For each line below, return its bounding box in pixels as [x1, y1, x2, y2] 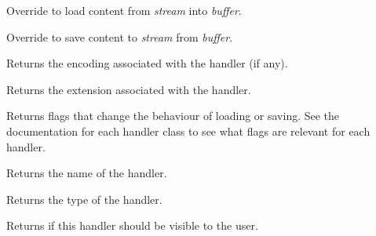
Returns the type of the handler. [6, 191, 162, 207]
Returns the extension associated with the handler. [6, 81, 251, 97]
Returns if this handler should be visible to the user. [6, 217, 258, 234]
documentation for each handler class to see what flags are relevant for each [6, 122, 371, 139]
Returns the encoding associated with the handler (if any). [6, 55, 288, 71]
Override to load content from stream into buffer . [6, 2, 242, 18]
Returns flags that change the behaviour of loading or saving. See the [6, 107, 340, 124]
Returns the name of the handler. [6, 165, 167, 181]
